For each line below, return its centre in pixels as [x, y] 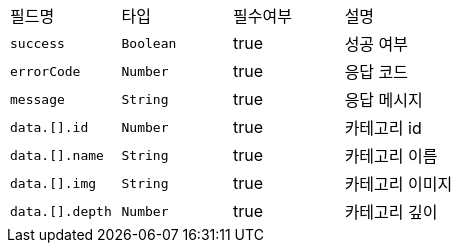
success [37, 43]
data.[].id [49, 127]
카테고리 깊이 [391, 212]
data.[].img [53, 183]
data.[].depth [61, 211]
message [37, 99]
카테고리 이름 [391, 156]
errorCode [45, 71]
